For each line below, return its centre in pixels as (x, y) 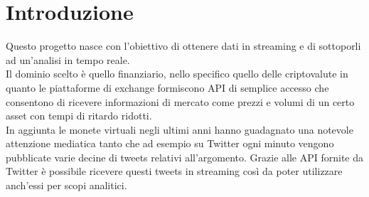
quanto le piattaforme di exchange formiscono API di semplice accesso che (167, 87)
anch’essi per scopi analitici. (66, 185)
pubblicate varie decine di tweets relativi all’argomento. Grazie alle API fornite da (185, 157)
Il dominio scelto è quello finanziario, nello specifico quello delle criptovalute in (177, 74)
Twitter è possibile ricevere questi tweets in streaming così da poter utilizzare (174, 171)
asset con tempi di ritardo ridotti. (79, 116)
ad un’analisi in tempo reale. (68, 59)
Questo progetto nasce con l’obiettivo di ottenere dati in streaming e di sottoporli (183, 46)
